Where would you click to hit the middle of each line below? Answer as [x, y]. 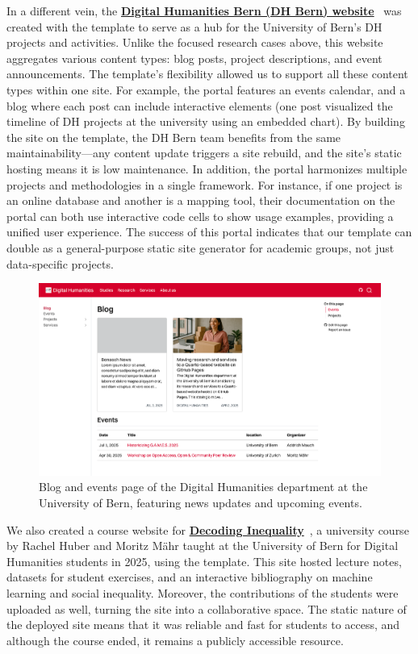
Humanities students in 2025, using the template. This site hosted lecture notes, [204, 561]
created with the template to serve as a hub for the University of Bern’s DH [194, 26]
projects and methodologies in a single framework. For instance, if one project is [205, 184]
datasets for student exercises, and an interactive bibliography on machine [190, 577]
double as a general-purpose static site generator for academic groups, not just [201, 247]
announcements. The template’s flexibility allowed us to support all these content [207, 74]
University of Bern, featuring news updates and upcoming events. [201, 502]
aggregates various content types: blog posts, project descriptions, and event [194, 58]
